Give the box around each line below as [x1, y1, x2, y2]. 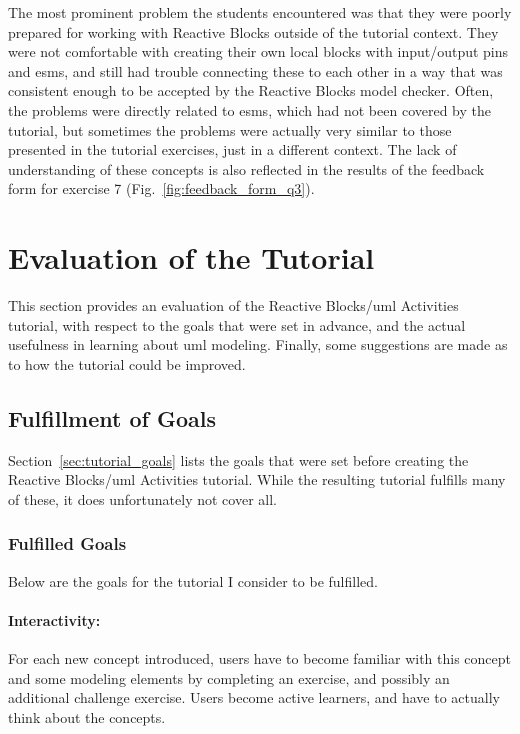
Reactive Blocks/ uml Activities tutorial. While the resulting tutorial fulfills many [8, 469, 506, 490]
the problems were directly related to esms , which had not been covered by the [8, 99, 492, 120]
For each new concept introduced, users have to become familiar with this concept [8, 648, 511, 669]
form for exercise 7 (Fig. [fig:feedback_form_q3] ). [8, 178, 315, 199]
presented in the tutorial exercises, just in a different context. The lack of [8, 139, 457, 160]
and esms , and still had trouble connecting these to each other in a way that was [8, 60, 503, 81]
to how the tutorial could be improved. [8, 353, 246, 374]
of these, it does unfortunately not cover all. [8, 488, 277, 509]
